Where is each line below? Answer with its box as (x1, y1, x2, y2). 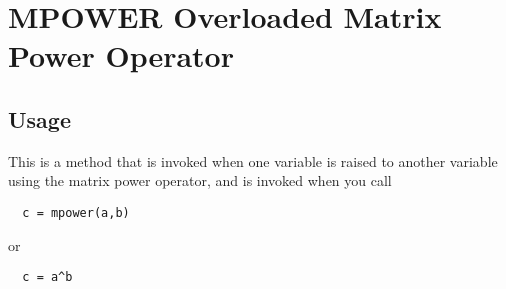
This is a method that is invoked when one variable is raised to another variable (8, 150, 498, 171)
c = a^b (22, 270, 73, 285)
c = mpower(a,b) (22, 205, 130, 220)
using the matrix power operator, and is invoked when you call (8, 170, 392, 191)
